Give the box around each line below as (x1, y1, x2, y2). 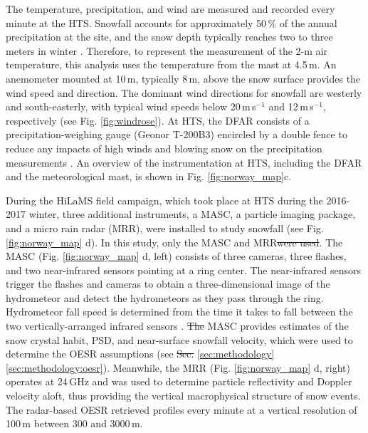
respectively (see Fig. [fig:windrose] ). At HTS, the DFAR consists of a (6, 113, 310, 127)
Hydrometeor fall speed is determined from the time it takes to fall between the (6, 304, 353, 319)
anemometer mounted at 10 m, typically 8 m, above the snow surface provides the (6, 71, 361, 85)
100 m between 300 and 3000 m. (6, 416, 143, 431)
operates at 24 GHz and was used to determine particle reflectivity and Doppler (6, 374, 352, 389)
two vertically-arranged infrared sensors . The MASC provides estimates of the (6, 318, 349, 333)
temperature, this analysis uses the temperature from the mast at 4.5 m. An (6, 57, 337, 72)
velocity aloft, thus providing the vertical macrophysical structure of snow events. (6, 388, 361, 403)
